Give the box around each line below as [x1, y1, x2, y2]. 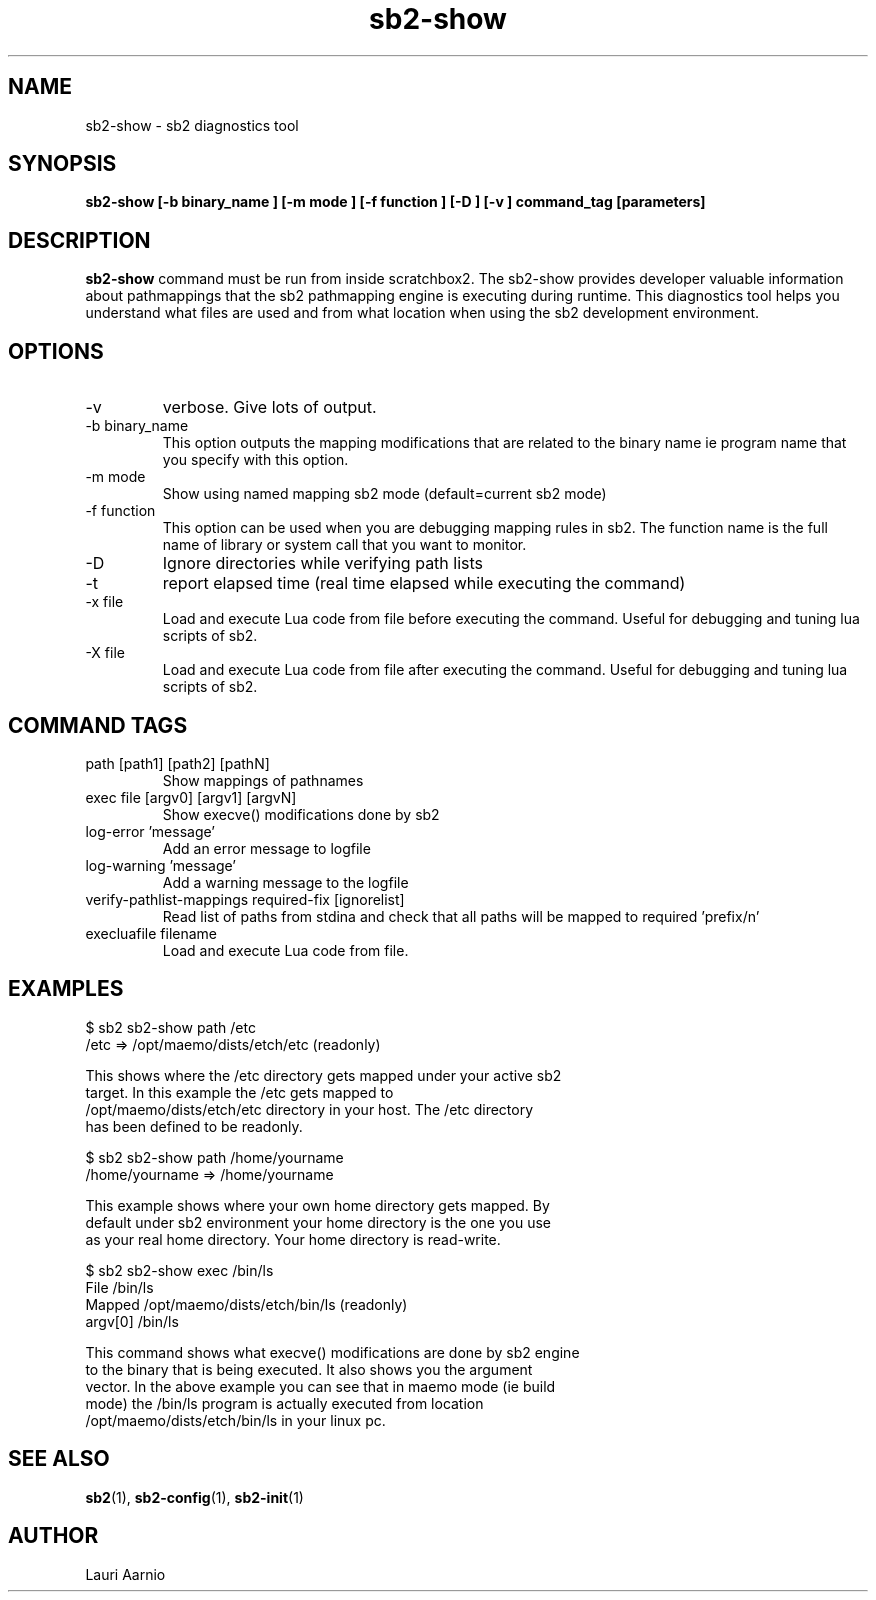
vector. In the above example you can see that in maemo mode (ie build [85, 1377, 556, 1395]
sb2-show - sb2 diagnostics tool [85, 116, 299, 134]
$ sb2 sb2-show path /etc [85, 1018, 256, 1036]
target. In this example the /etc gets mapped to [85, 1083, 394, 1101]
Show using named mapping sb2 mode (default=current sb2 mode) [162, 485, 607, 503]
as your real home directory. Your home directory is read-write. [85, 1230, 501, 1248]
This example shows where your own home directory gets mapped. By [85, 1196, 550, 1214]
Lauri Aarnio [85, 1565, 166, 1583]
